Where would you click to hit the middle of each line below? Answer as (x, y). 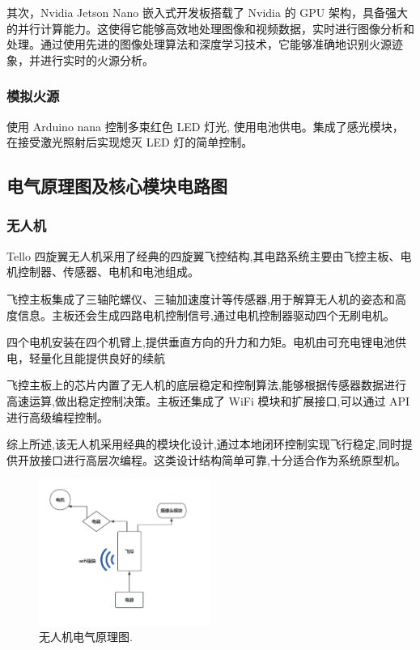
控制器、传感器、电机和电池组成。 (108, 272)
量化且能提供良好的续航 (102, 357)
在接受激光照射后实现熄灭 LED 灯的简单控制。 (130, 142)
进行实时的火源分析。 (97, 59)
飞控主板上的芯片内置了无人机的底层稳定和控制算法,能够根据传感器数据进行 (206, 385)
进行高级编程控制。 (57, 416)
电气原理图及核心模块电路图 (117, 186)
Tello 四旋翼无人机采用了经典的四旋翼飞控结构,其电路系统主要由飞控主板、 (204, 255)
